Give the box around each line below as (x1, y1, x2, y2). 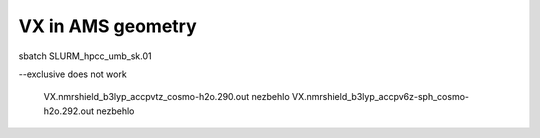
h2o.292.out (43, 105, 95, 117)
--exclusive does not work (18, 68, 127, 80)
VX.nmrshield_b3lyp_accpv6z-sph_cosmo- (291, 91, 470, 103)
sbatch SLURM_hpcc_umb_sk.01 (18, 50, 152, 62)
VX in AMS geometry (18, 15, 197, 37)
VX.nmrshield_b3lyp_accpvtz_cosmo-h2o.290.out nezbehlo (43, 91, 290, 103)
